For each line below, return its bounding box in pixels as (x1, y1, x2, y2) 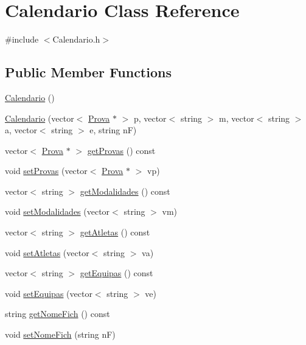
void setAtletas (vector (5, 246, 89, 259)
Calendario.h (52, 33, 100, 46)
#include (5, 33, 39, 46)
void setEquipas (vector (5, 287, 92, 299)
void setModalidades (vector (5, 205, 110, 218)
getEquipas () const (80, 267, 153, 279)
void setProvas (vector (5, 164, 88, 177)
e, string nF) (89, 124, 137, 136)
